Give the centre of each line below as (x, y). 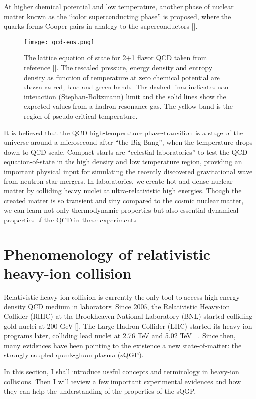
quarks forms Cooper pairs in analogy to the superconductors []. (101, 26)
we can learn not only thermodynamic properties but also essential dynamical (121, 210)
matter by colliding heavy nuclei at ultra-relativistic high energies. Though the (123, 191)
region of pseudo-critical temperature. (81, 116)
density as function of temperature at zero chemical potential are (122, 77)
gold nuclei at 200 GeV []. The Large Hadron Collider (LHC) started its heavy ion (128, 326)
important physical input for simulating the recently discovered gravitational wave (128, 171)
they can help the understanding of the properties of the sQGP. (100, 391)
